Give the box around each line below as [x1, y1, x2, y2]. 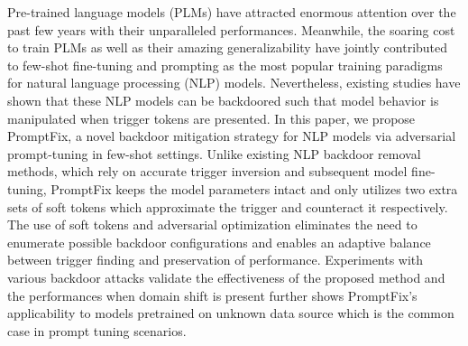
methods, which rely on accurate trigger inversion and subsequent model [7, 162, 408, 181]
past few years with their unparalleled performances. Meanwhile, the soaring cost [7, 20, 455, 39]
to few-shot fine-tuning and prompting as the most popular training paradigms [7, 55, 443, 74]
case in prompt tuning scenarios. [7, 321, 187, 340]
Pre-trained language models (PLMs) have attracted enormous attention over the [7, 3, 456, 21]
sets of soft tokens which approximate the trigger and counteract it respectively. [7, 197, 448, 216]
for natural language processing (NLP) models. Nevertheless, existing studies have [7, 73, 461, 92]
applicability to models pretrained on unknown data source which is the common [7, 304, 454, 323]
